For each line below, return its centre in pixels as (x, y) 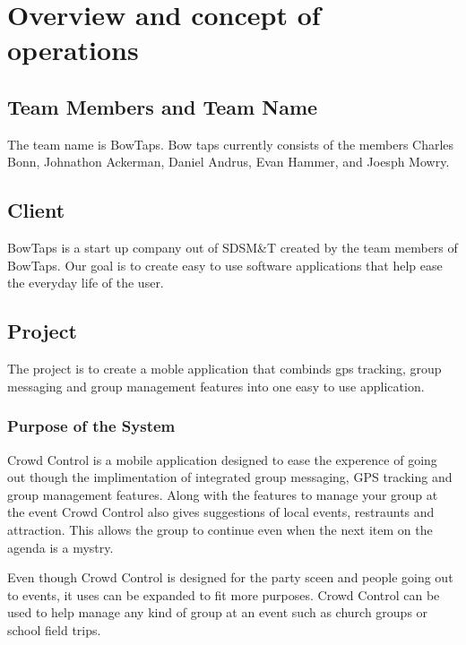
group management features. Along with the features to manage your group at (223, 494)
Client (36, 210)
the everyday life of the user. (86, 283)
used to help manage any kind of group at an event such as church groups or (218, 612)
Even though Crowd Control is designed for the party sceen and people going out (230, 577)
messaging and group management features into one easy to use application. (216, 386)
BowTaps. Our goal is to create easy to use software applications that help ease (225, 265)
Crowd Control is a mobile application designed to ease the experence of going (222, 459)
